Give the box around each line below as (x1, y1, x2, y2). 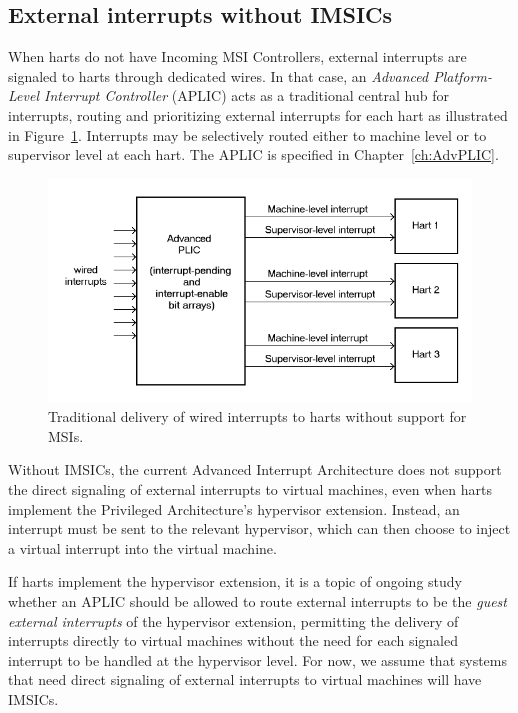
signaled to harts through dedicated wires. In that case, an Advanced (8, 65, 429, 86)
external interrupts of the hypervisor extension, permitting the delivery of (8, 610, 459, 631)
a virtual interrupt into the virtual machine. (8, 537, 277, 558)
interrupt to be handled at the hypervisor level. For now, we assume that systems (8, 649, 507, 670)
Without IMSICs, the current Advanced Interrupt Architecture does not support (8, 459, 502, 480)
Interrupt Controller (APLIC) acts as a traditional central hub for (43, 85, 449, 106)
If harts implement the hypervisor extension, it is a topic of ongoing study (8, 571, 462, 592)
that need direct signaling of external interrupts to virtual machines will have (8, 669, 482, 690)
